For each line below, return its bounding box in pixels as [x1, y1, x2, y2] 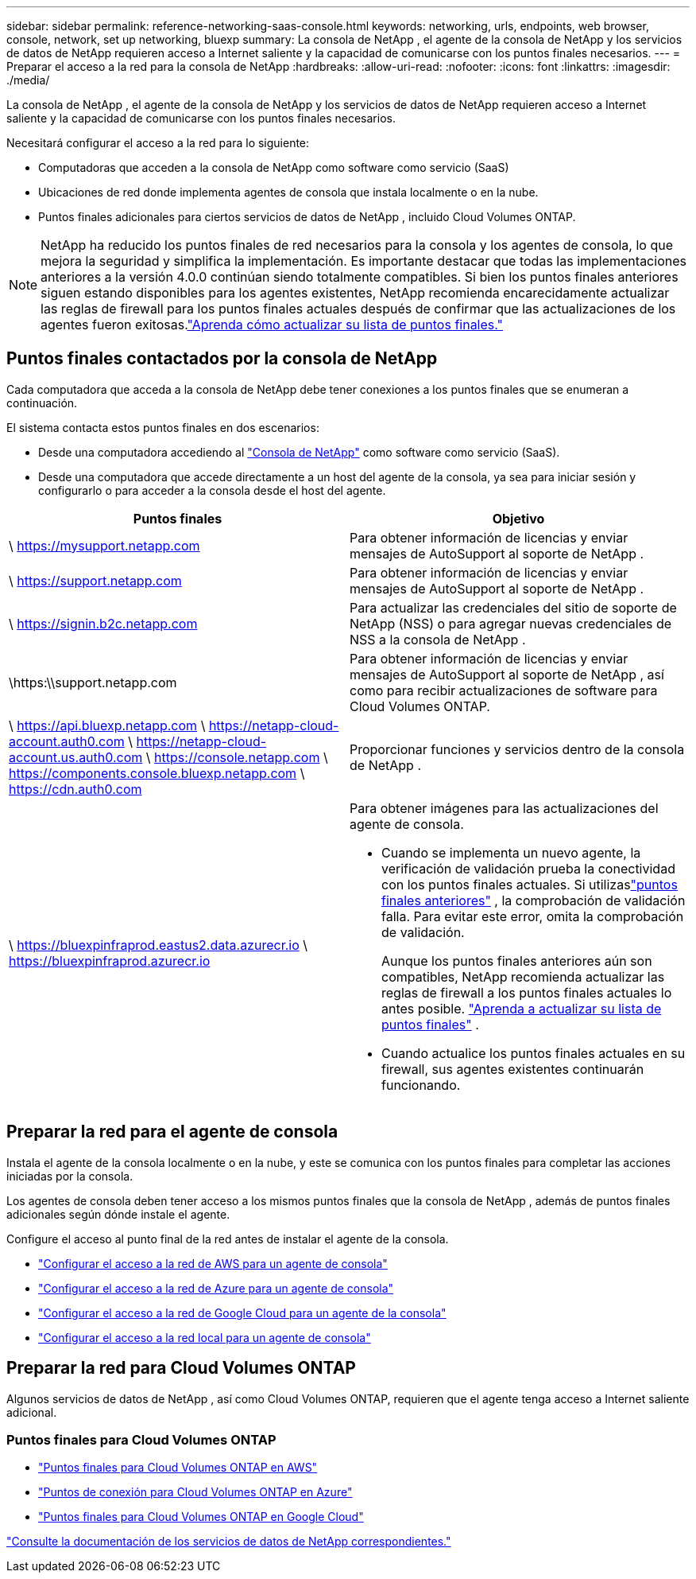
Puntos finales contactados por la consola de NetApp [6, 348, 438, 369]
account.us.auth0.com [9, 749, 143, 765]
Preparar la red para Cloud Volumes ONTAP [6, 1358, 356, 1379]
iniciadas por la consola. [6, 1169, 133, 1183]
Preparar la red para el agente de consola [6, 1122, 338, 1142]
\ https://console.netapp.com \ [145, 749, 328, 765]
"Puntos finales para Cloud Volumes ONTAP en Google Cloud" [38, 1510, 364, 1524]
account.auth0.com [9, 733, 125, 749]
